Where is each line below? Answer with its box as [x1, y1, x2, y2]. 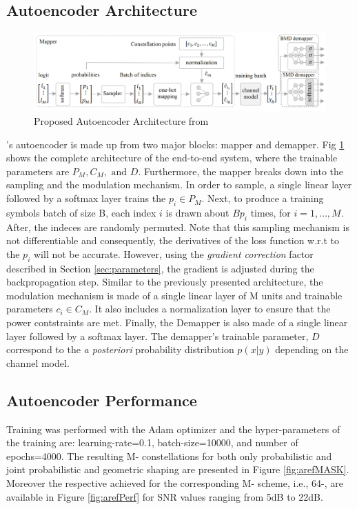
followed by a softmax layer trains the [6, 191, 166, 206]
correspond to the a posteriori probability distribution [6, 342, 234, 357]
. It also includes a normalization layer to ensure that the [89, 301, 331, 316]
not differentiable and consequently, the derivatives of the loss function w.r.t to [6, 233, 340, 248]
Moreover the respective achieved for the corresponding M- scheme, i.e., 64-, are [6, 475, 343, 490]
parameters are [6, 163, 70, 178]
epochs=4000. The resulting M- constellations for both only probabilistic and [6, 448, 332, 463]
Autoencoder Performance [6, 389, 197, 410]
